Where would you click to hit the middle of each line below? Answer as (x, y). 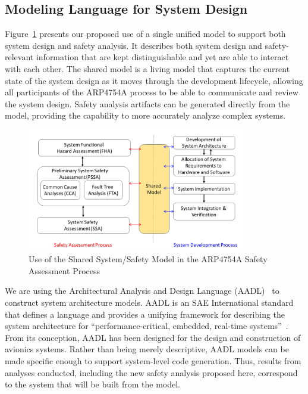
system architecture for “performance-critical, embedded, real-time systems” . (147, 326)
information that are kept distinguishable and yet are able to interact (162, 57)
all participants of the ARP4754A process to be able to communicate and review (152, 92)
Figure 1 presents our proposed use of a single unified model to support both (145, 34)
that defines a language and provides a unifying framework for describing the (145, 314)
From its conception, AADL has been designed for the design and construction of (153, 337)
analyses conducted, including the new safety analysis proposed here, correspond (151, 372)
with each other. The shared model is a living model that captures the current (147, 68)
